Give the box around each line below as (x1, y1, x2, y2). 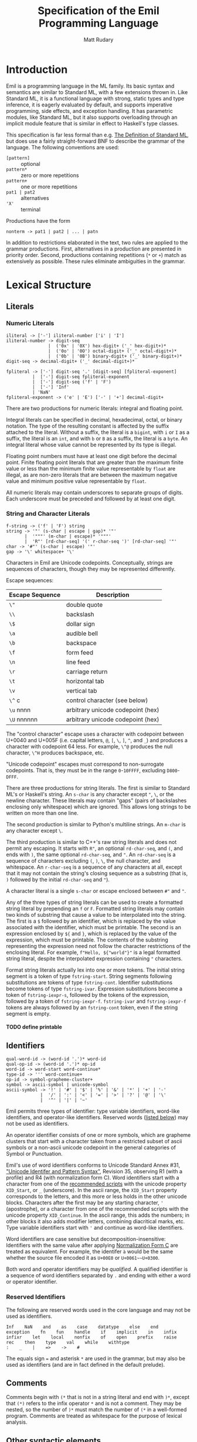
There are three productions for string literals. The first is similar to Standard (6, 784, 191, 792)
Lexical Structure (6, 278, 91, 292)
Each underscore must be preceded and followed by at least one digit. (6, 495, 176, 502)
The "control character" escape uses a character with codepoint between (6, 730, 184, 737)
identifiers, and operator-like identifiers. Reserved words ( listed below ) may (6, 1114, 189, 1121)
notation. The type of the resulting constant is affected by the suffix (6, 422, 169, 429)
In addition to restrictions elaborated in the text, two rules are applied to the (6, 239, 188, 246)
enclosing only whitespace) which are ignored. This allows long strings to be (6, 803, 191, 810)
